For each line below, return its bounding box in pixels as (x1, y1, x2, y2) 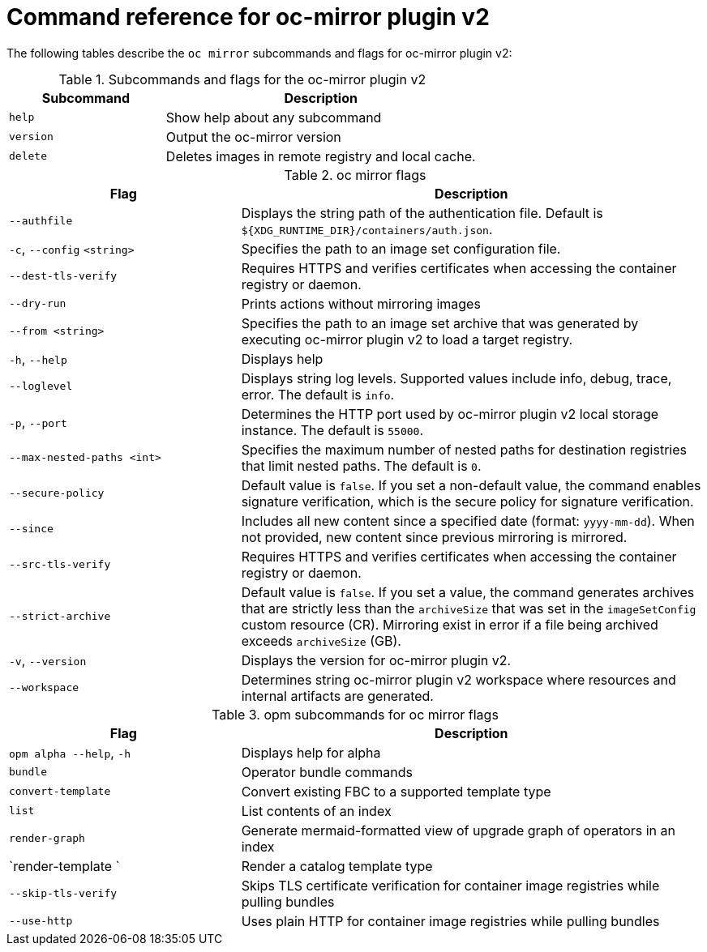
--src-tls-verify (9, 558, 111, 571)
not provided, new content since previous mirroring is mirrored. (241, 528, 628, 545)
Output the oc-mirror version (165, 128, 341, 145)
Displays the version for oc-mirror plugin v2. (241, 651, 512, 668)
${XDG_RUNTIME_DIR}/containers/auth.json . (241, 220, 493, 237)
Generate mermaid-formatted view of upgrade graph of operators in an (241, 822, 675, 839)
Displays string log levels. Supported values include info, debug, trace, (241, 369, 672, 386)
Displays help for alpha (241, 744, 381, 761)
